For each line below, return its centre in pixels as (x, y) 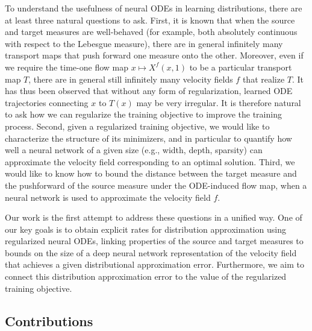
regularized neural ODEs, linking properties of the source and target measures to (154, 241)
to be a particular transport (241, 67)
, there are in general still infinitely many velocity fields (131, 79)
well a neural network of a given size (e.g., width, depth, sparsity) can (134, 150)
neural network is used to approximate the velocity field (108, 197)
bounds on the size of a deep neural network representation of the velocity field (151, 252)
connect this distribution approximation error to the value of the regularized (146, 276)
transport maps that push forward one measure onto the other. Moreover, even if (154, 55)
